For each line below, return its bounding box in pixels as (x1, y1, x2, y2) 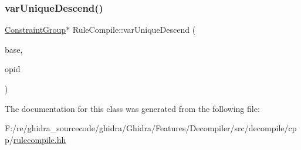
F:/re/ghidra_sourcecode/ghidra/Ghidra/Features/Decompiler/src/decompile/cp (5, 122, 297, 134)
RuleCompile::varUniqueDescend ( (72, 23, 196, 36)
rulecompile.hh (13, 133, 66, 145)
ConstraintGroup (5, 23, 66, 36)
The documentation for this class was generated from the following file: (5, 102, 260, 114)
